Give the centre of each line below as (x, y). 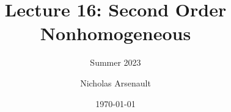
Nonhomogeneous (116, 33)
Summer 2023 (116, 62)
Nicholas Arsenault (116, 82)
